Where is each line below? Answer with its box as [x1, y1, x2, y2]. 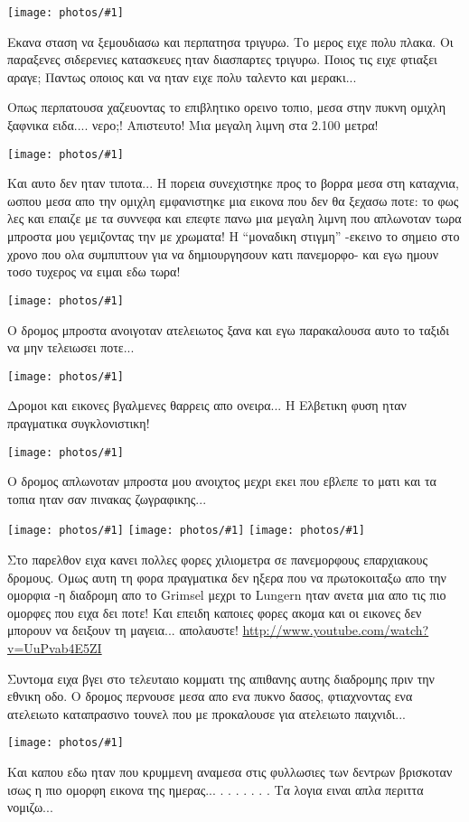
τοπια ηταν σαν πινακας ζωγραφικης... [7, 489, 207, 508]
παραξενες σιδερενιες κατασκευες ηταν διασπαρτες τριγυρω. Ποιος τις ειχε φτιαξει [7, 50, 437, 69]
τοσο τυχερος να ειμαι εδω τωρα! [7, 262, 181, 281]
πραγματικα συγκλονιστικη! [7, 413, 150, 432]
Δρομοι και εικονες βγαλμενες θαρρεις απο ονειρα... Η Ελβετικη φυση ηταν [7, 396, 407, 415]
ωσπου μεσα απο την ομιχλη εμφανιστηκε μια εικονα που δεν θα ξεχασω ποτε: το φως [7, 191, 459, 210]
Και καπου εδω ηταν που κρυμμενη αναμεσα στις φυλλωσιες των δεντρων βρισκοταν [7, 762, 453, 781]
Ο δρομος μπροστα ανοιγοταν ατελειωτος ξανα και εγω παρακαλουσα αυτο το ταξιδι [7, 320, 449, 339]
